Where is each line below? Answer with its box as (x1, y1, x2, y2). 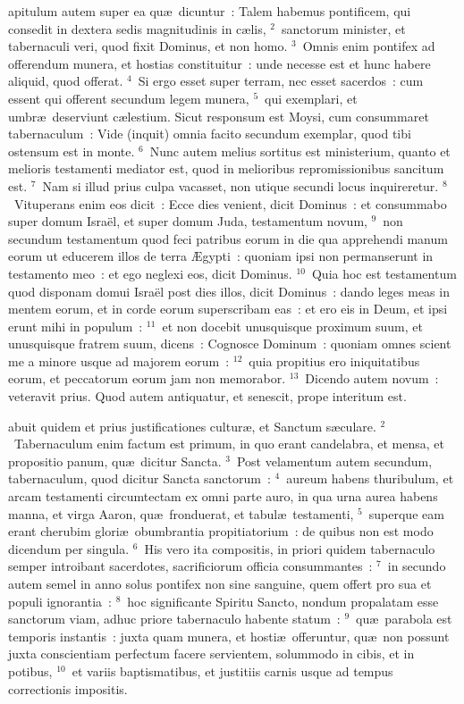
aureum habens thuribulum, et (286, 469, 454, 488)
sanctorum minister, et (281, 19, 406, 38)
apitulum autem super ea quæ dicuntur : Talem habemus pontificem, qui (8, 2, 411, 20)
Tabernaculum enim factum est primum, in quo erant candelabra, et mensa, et (13, 434, 444, 453)
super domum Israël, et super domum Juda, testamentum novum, (8, 212, 367, 230)
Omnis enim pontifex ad (302, 37, 435, 55)
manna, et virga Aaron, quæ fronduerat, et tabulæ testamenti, (8, 504, 354, 523)
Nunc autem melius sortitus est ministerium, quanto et (149, 141, 451, 160)
